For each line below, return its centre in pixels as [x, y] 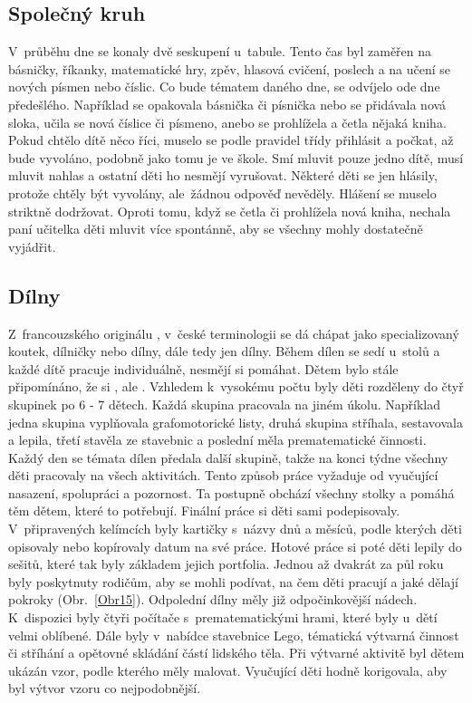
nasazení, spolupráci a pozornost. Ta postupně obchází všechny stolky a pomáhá [231, 492]
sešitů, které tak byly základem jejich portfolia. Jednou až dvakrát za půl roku [226, 564]
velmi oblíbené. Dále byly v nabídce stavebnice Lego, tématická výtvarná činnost [234, 635]
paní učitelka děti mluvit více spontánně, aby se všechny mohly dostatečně [216, 229]
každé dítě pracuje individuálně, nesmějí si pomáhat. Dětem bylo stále [203, 368]
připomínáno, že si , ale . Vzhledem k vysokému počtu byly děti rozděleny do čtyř [236, 386]
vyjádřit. [32, 246]
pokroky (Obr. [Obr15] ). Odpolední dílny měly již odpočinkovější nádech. [213, 599]
